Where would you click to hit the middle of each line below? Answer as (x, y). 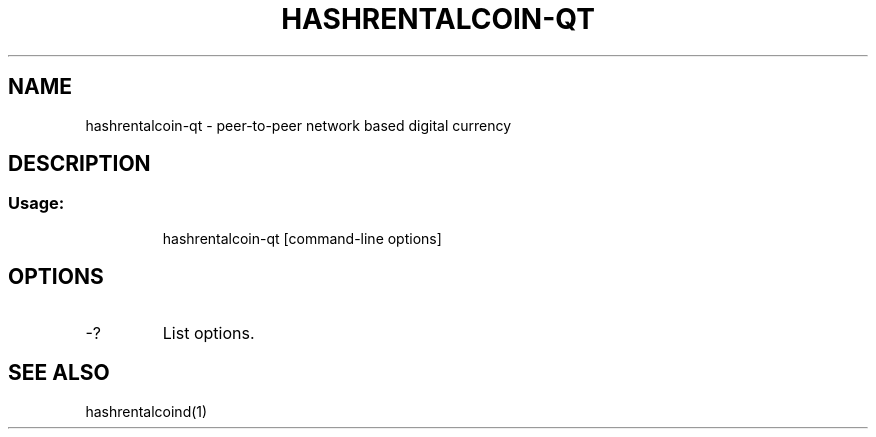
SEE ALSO (59, 373)
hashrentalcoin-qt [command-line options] (302, 238)
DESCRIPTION (79, 164)
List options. (208, 332)
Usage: (36, 203)
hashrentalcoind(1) (146, 411)
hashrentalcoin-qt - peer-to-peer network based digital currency (298, 125)
